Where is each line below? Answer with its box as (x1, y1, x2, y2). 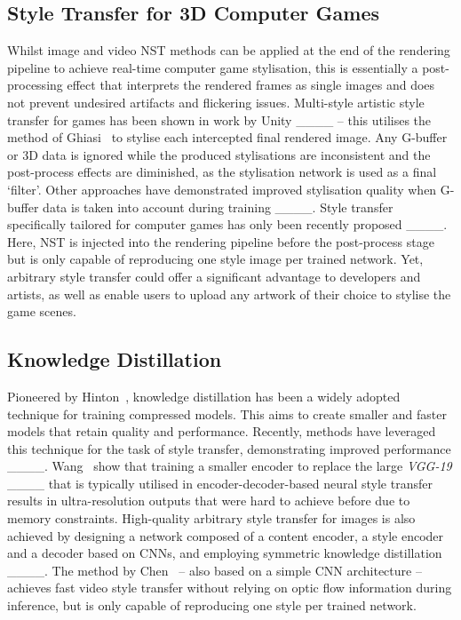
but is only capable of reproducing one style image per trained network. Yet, (7, 250, 424, 268)
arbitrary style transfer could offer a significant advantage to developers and (7, 266, 421, 285)
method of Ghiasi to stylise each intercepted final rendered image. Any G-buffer (7, 128, 448, 147)
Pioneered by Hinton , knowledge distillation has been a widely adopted (7, 386, 401, 405)
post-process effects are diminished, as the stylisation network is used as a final (7, 163, 437, 181)
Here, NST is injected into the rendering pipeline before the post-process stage (7, 232, 434, 250)
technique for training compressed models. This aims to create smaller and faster (7, 404, 448, 423)
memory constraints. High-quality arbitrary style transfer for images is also (7, 509, 416, 528)
